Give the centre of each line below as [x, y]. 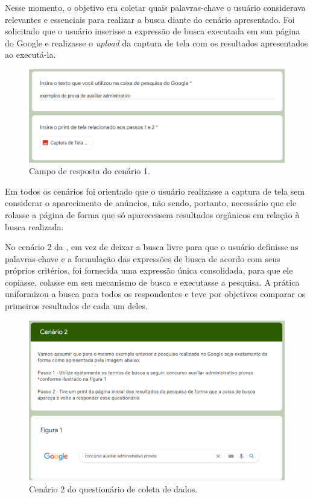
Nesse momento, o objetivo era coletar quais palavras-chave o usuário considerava [155, 7]
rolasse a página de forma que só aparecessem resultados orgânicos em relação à [152, 214]
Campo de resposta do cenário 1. [90, 171]
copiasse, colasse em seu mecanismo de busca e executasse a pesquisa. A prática [152, 282]
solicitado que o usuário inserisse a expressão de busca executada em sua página [153, 31]
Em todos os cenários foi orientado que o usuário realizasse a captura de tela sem [155, 191]
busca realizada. [34, 226]
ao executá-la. [30, 55]
